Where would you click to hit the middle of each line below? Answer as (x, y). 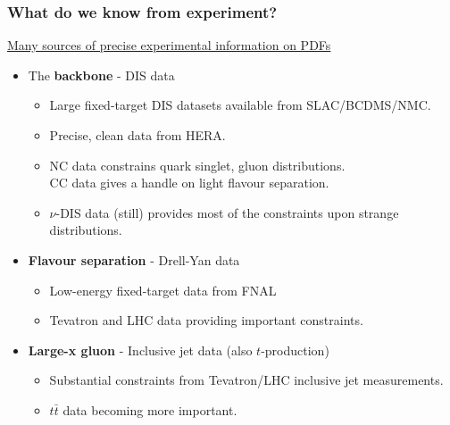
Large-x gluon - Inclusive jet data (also (140, 350)
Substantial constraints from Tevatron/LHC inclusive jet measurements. (246, 380)
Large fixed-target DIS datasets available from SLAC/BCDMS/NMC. (240, 105)
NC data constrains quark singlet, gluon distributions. (197, 165)
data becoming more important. (150, 409)
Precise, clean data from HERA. (137, 135)
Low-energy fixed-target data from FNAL (163, 290)
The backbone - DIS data (101, 75)
